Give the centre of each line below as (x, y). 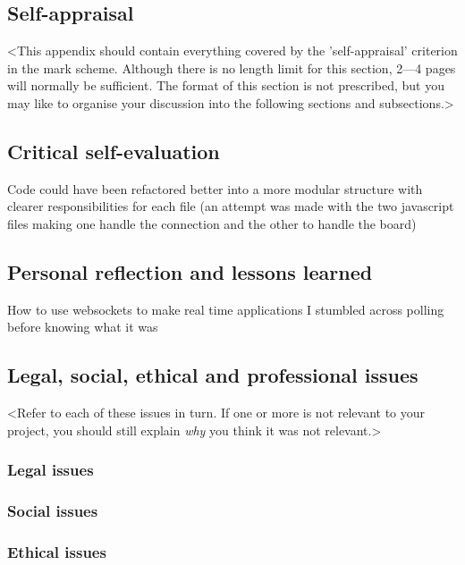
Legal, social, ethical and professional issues (213, 375)
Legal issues (51, 470)
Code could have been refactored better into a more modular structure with (215, 188)
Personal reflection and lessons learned (190, 271)
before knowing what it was (83, 327)
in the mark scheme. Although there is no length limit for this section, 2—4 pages (232, 67)
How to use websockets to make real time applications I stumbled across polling (226, 309)
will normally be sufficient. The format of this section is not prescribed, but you (226, 85)
